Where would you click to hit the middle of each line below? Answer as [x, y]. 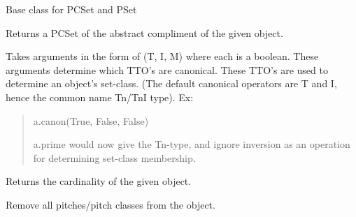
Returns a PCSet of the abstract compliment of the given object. [144, 32]
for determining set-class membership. [114, 157]
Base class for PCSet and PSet [71, 9]
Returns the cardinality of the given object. [99, 181]
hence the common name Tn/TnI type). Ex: [100, 97]
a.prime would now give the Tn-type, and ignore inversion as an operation [192, 144]
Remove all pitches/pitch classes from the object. [111, 204]
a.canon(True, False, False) [91, 120]
